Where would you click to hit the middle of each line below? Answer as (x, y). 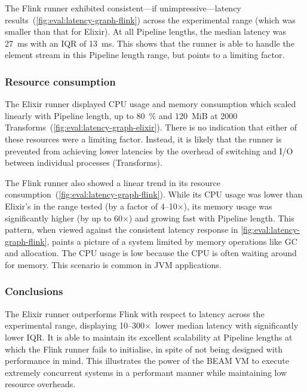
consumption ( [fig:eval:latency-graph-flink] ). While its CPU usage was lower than (154, 194)
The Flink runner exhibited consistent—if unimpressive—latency (123, 8)
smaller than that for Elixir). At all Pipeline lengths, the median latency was (145, 31)
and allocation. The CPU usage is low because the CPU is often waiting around (151, 253)
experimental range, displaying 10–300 (75, 325)
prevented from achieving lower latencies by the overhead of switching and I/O (149, 151)
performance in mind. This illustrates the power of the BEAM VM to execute (147, 361)
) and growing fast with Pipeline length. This (211, 218)
